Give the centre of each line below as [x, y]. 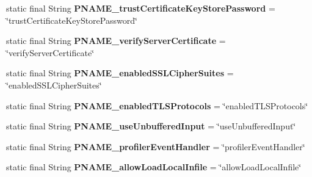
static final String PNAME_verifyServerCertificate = [116, 41]
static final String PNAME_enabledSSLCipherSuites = [120, 73]
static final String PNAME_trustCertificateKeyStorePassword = [141, 8]
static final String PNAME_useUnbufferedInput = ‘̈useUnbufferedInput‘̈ [151, 126]
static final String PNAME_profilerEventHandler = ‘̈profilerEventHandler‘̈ [156, 146]
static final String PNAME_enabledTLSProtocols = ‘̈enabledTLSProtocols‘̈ [157, 105]
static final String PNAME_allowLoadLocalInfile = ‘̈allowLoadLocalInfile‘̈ [154, 167]
